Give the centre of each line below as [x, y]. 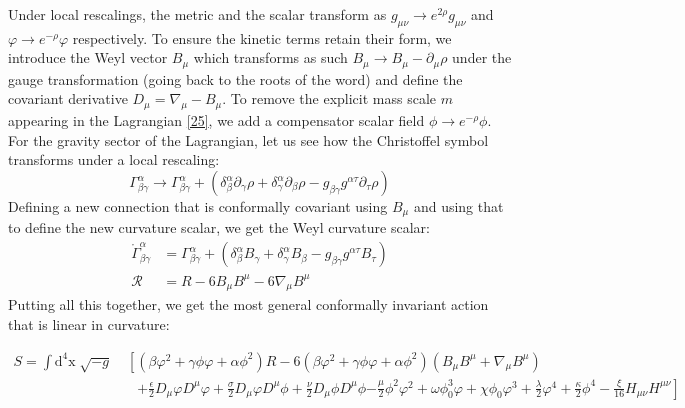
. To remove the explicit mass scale [329, 98]
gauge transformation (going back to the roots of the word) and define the [235, 78]
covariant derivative [68, 98]
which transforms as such [270, 57]
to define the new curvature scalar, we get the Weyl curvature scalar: [219, 227]
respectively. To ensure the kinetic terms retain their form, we [262, 37]
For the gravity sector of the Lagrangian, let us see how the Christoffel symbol [248, 139]
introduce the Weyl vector [88, 57]
